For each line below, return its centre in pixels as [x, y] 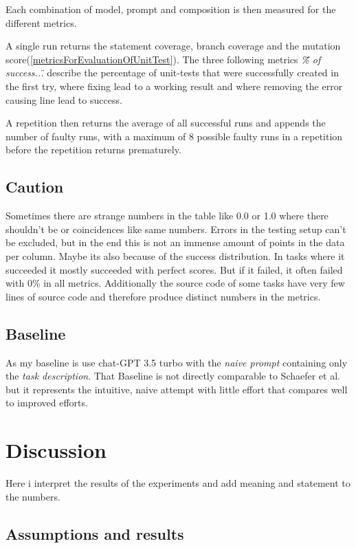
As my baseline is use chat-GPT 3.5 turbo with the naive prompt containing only [177, 362]
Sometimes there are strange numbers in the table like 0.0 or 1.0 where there [167, 216]
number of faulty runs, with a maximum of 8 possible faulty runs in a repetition [174, 136]
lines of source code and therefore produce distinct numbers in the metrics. [163, 296]
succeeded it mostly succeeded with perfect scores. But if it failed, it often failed [174, 269]
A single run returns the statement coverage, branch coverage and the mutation [173, 46]
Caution [35, 187]
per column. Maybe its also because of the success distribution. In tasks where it [175, 255]
